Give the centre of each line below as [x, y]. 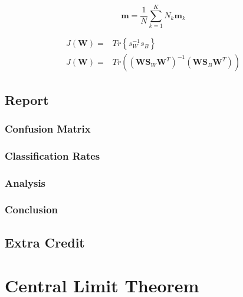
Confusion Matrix [48, 128]
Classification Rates [52, 155]
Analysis [25, 182]
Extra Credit [45, 242]
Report [27, 99]
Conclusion [31, 209]
